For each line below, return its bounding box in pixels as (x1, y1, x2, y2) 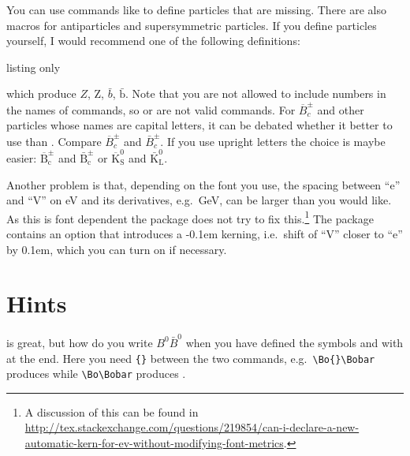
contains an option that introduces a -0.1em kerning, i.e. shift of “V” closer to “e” (6, 225, 403, 241)
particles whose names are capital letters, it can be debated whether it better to (6, 117, 393, 133)
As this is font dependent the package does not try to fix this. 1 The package (6, 207, 374, 226)
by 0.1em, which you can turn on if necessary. (6, 241, 227, 257)
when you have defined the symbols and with (185, 334, 404, 350)
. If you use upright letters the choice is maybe (160, 133, 386, 149)
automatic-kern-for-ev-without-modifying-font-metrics (24, 435, 284, 451)
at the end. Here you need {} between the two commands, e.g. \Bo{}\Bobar (6, 349, 375, 366)
